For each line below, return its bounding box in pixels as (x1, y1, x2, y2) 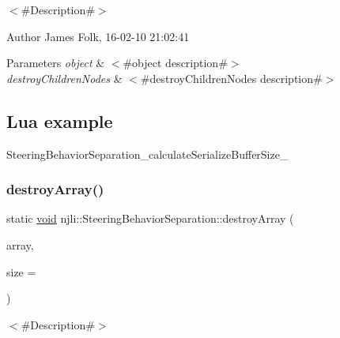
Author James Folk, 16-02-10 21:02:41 (6, 28, 190, 44)
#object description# (123, 54, 228, 71)
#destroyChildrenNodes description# (140, 69, 323, 86)
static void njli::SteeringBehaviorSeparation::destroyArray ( (6, 210, 294, 227)
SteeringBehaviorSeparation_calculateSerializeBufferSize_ (6, 145, 289, 162)
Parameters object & (6, 54, 105, 71)
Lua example (6, 108, 113, 133)
